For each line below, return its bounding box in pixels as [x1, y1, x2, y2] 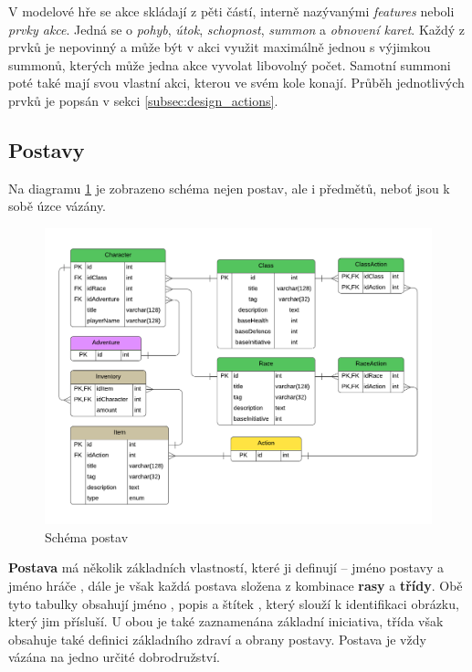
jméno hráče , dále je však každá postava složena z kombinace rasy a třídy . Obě [8, 575, 463, 594]
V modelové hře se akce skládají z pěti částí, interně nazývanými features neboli [8, 2, 455, 20]
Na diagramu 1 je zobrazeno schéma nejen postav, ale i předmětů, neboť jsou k [8, 178, 450, 197]
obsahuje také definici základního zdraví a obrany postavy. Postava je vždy [8, 629, 426, 648]
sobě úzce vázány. [8, 196, 107, 215]
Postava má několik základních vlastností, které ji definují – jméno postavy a [8, 558, 445, 577]
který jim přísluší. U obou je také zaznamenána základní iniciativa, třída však [8, 612, 444, 631]
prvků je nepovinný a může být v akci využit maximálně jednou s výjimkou [8, 37, 431, 57]
